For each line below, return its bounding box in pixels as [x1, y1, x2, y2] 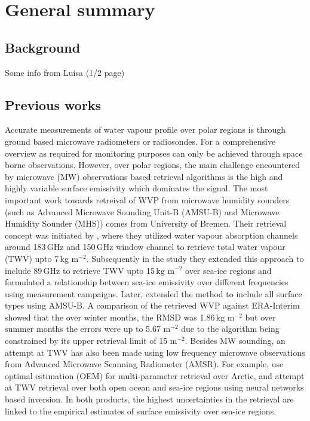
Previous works [5, 95, 102, 114]
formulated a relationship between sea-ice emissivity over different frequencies [5, 276, 288, 288]
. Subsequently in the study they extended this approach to [86, 252, 304, 264]
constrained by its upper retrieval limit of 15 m [5, 334, 177, 347]
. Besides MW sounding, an [185, 334, 286, 347]
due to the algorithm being [181, 322, 280, 335]
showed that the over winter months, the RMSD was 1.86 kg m [5, 310, 235, 323]
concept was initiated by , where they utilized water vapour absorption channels [5, 228, 298, 241]
